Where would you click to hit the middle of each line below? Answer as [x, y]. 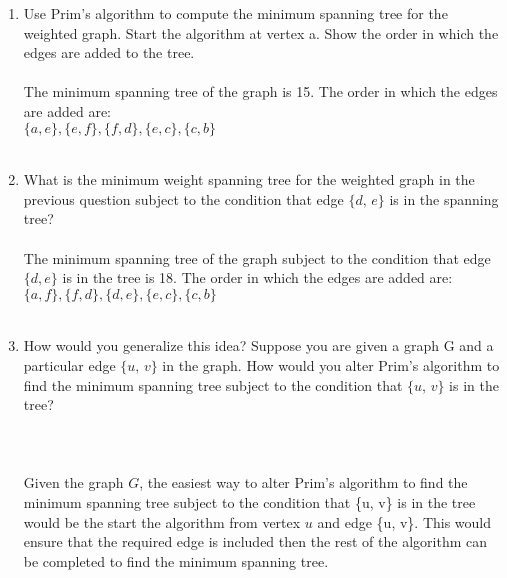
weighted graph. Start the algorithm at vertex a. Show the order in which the [261, 32]
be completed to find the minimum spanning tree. [176, 560]
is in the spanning [444, 198]
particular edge [69, 364]
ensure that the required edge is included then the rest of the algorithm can [255, 541]
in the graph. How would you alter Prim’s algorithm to [331, 364]
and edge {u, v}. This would [404, 521]
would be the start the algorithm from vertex [162, 521]
